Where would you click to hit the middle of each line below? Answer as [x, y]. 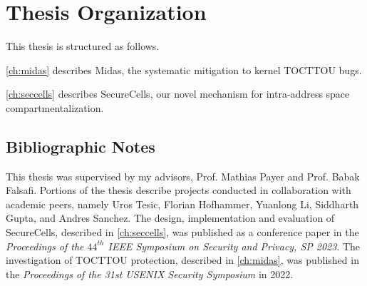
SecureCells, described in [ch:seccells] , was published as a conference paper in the [182, 232]
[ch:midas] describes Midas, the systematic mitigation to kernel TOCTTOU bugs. [184, 70]
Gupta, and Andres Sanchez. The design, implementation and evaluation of [170, 218]
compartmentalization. [55, 107]
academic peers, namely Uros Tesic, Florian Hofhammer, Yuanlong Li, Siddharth [182, 204]
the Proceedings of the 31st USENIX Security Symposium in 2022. [150, 274]
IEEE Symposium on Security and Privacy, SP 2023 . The [234, 246]
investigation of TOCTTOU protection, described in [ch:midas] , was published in [182, 260]
